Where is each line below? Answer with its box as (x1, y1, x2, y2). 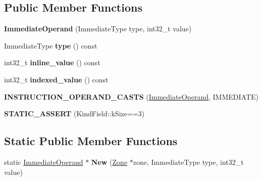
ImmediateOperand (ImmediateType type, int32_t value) (4, 23, 192, 34)
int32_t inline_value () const (4, 57, 100, 68)
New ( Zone (91, 156, 128, 167)
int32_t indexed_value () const (4, 74, 109, 84)
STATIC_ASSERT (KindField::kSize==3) (4, 108, 145, 119)
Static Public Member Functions (4, 133, 178, 149)
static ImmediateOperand (4, 156, 83, 167)
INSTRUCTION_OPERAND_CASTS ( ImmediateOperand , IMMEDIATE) (4, 91, 259, 102)
